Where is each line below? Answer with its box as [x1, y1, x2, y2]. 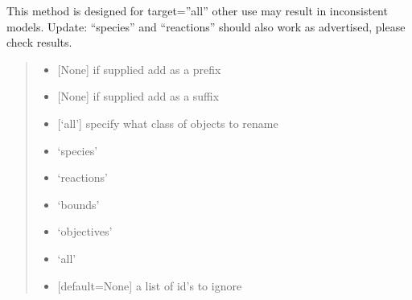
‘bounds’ [57, 195, 100, 212]
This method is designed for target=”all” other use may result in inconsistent [6, 2, 388, 18]
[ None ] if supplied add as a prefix [57, 60, 221, 77]
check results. [6, 34, 72, 51]
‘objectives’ [57, 223, 113, 240]
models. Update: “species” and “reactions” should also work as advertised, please [6, 18, 406, 35]
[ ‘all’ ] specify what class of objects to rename [57, 114, 278, 131]
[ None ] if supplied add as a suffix [57, 88, 220, 105]
